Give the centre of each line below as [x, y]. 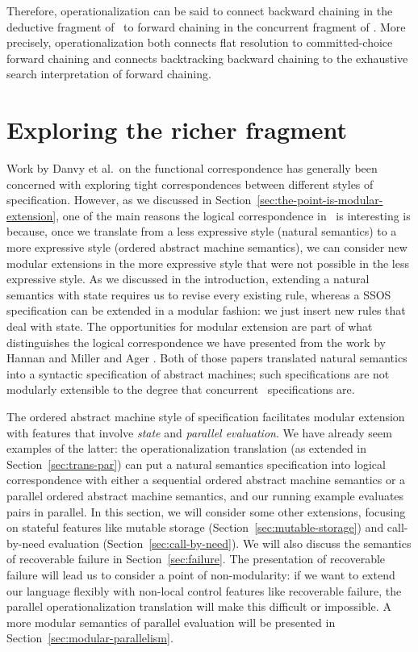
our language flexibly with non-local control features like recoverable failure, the [204, 590]
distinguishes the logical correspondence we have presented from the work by [196, 342]
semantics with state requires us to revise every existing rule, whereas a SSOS [199, 294]
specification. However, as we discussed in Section [129, 200]
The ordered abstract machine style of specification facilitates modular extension [206, 416]
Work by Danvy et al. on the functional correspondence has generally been [192, 168]
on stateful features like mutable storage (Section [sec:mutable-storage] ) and [195, 527]
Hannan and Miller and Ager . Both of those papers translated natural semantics [207, 358]
